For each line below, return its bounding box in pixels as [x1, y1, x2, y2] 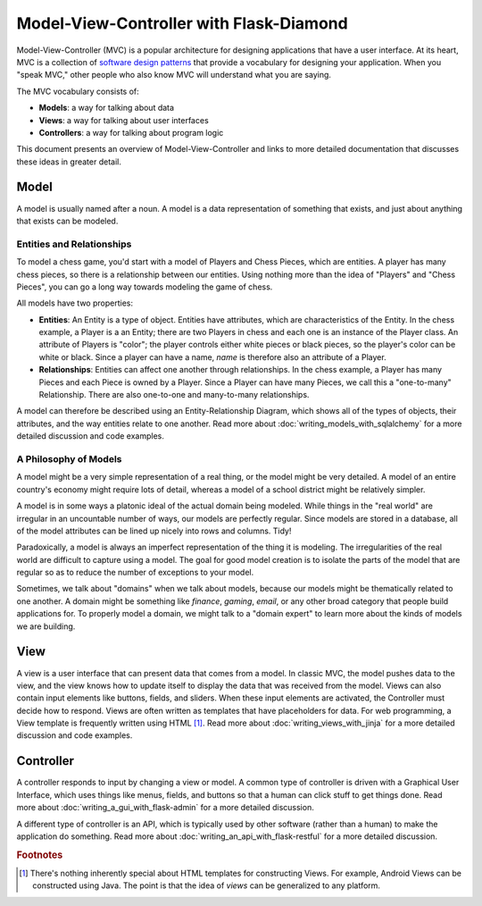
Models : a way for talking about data [38, 103, 174, 113]
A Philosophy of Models [16, 452, 122, 465]
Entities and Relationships [16, 238, 132, 250]
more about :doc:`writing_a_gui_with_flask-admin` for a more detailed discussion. [16, 802, 314, 813]
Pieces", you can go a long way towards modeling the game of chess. [16, 281, 273, 292]
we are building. [16, 621, 76, 632]
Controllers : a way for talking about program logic [38, 127, 224, 138]
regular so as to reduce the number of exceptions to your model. [16, 567, 254, 578]
